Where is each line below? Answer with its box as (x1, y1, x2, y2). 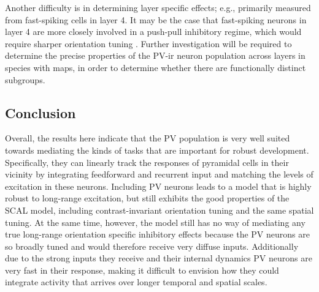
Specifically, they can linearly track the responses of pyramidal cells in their (5, 155, 289, 168)
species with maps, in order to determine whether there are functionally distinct (5, 61, 306, 73)
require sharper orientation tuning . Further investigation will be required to (5, 37, 292, 50)
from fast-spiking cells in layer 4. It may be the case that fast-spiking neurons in (5, 13, 307, 26)
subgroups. (5, 73, 45, 86)
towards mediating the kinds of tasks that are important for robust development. (5, 143, 309, 156)
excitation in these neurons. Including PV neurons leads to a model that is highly (5, 179, 312, 192)
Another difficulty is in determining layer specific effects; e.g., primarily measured (5, 1, 311, 13)
